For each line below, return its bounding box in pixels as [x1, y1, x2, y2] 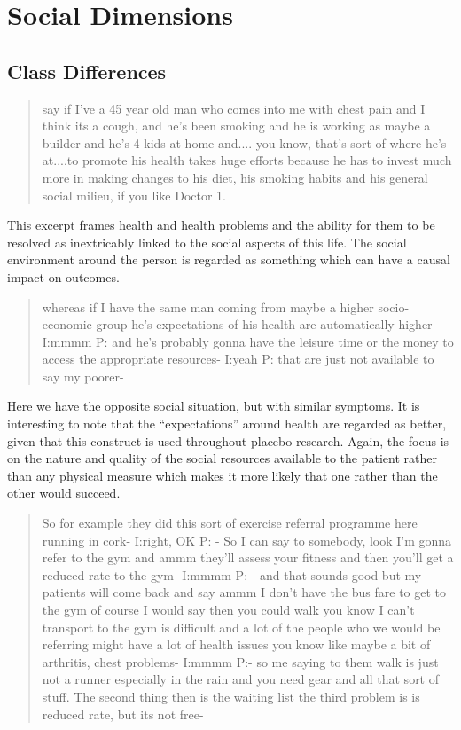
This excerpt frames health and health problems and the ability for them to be [7, 216, 435, 234]
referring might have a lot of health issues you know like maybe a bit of [42, 635, 431, 654]
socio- [378, 297, 410, 316]
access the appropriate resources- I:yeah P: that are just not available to [42, 349, 434, 368]
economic [42, 315, 92, 334]
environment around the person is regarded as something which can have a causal [7, 250, 450, 269]
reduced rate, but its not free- [42, 704, 204, 723]
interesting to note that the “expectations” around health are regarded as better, [7, 414, 447, 433]
